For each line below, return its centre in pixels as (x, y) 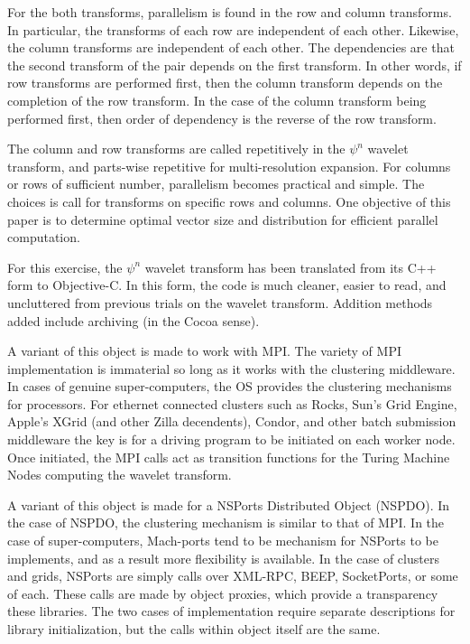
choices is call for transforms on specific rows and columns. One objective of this (229, 201)
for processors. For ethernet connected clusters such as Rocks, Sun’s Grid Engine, (232, 403)
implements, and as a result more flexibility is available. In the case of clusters (223, 558)
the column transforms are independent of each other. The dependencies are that (231, 47)
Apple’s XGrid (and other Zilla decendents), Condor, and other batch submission (232, 421)
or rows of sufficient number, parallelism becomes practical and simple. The (216, 184)
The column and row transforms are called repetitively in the (176, 149)
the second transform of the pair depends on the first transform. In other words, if (235, 65)
